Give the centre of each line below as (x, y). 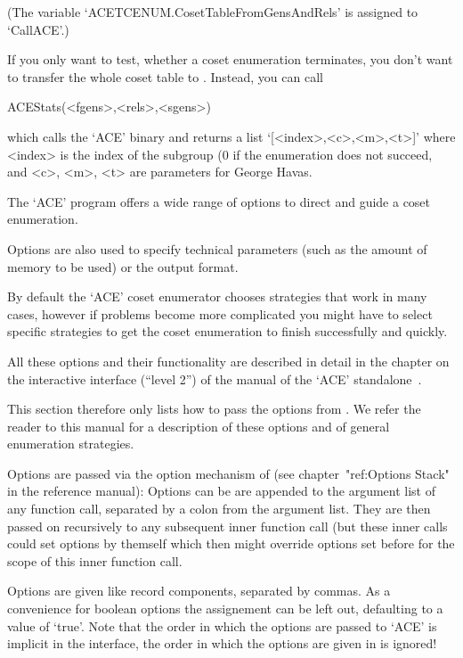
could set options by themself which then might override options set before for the (231, 543)
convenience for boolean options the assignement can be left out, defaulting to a (225, 609)
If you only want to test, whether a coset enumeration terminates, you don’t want (230, 59)
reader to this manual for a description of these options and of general (199, 426)
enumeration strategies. (71, 444)
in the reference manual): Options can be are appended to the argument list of (221, 491)
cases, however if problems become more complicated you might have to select (220, 313)
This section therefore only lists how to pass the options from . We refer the (214, 409)
